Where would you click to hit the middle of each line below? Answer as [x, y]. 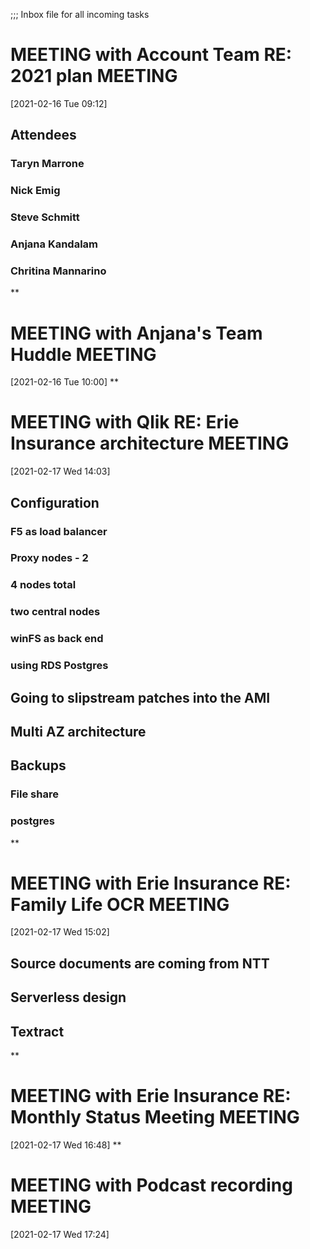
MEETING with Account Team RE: [151, 55]
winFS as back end [57, 639]
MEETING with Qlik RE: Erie [125, 422]
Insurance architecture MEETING [150, 443]
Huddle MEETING [83, 354]
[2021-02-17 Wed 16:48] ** [66, 1145]
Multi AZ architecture [78, 731]
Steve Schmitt [45, 217]
